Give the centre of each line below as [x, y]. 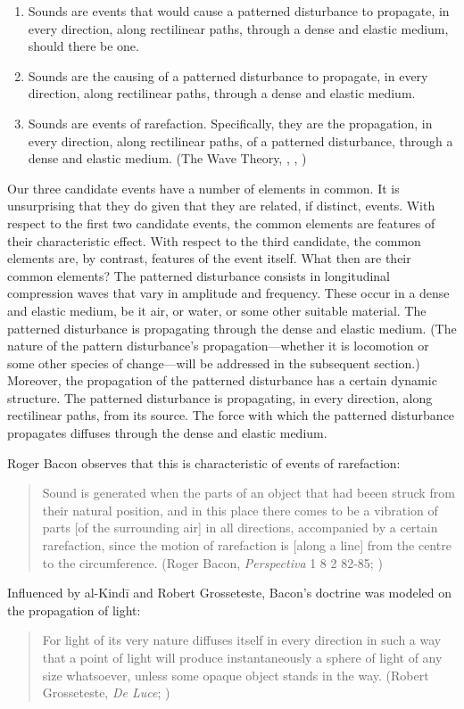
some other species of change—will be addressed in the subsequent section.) [214, 363]
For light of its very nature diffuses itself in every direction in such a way [242, 640]
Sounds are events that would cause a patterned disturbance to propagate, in [239, 11]
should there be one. [83, 46]
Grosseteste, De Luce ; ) [106, 693]
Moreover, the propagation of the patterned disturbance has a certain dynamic [222, 380]
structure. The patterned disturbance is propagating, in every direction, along [220, 397]
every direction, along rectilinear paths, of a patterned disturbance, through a [240, 140]
